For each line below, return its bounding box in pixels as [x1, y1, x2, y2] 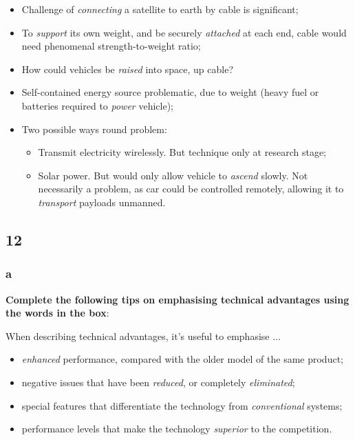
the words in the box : [6, 306, 109, 320]
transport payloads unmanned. [38, 194, 166, 209]
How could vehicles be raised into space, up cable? [21, 61, 234, 76]
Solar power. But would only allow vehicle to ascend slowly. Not [38, 168, 308, 182]
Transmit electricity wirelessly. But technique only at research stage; [38, 145, 326, 159]
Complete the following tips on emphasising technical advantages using [6, 292, 349, 306]
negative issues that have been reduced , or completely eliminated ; [21, 374, 295, 389]
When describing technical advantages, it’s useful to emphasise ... [6, 328, 281, 343]
